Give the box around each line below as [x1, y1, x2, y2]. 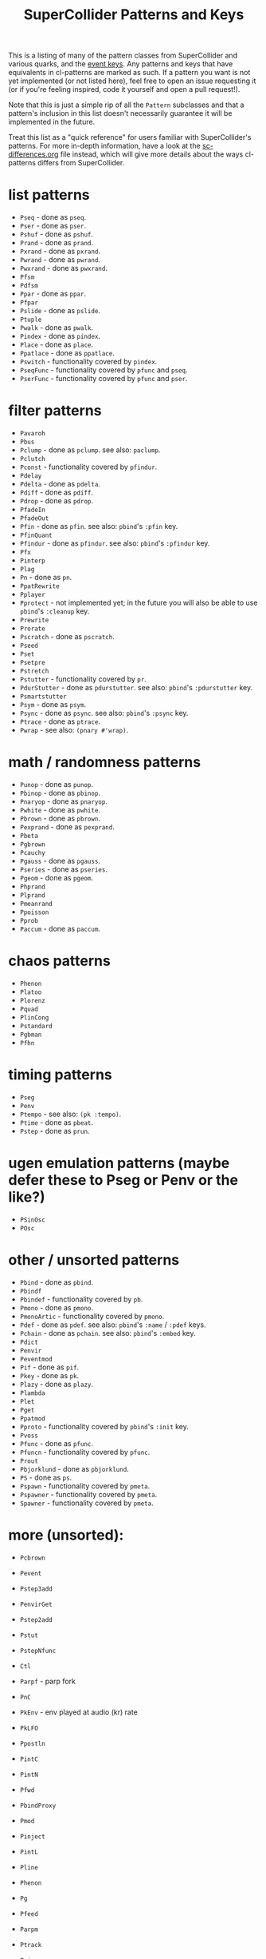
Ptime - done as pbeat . [19, 1117, 94, 1127]
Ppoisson [19, 908, 49, 916]
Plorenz [19, 996, 45, 1004]
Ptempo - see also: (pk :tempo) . [19, 1109, 122, 1119]
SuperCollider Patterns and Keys [23, 6, 244, 24]
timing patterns [8, 1066, 113, 1084]
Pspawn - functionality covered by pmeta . [19, 1480, 151, 1491]
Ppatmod [19, 1414, 45, 1423]
